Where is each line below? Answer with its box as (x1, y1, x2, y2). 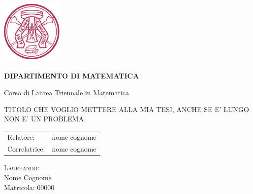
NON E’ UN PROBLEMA (4, 114, 84, 124)
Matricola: (4, 182, 35, 192)
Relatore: (7, 131, 35, 142)
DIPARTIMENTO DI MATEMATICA (4, 71, 139, 81)
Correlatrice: (7, 144, 45, 154)
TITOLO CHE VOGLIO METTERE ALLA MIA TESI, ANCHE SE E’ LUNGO (4, 104, 249, 114)
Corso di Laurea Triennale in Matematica (4, 87, 129, 97)
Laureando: (4, 162, 39, 173)
